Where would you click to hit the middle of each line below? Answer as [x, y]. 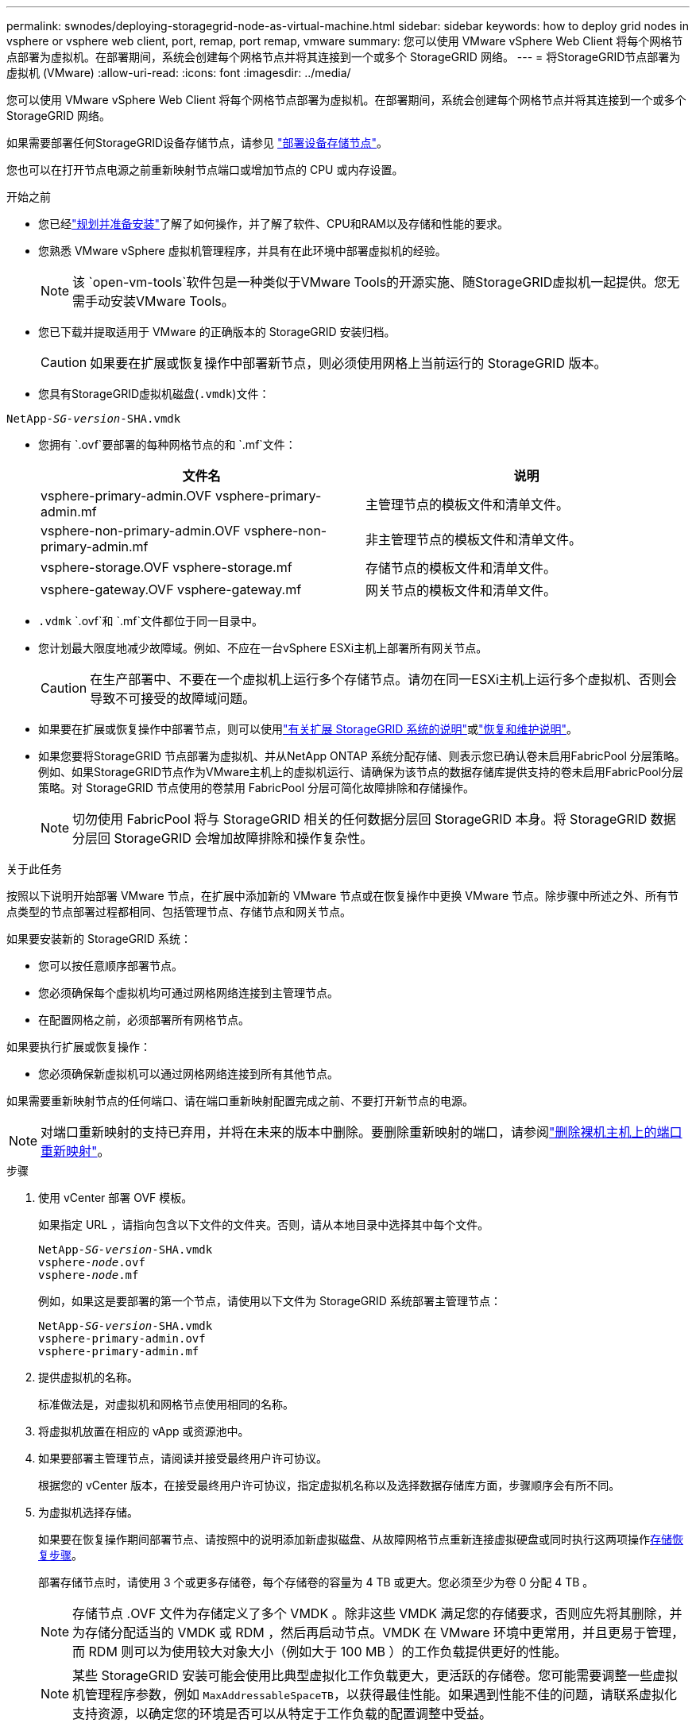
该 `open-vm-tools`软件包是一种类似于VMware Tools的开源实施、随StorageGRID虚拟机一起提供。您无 [376, 282]
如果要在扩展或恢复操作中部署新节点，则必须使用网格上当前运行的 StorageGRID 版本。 [348, 363]
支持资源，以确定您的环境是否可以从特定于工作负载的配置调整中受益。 [282, 1713]
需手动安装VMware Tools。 [153, 301]
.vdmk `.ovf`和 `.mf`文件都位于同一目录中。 [151, 621]
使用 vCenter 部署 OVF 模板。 [116, 1198]
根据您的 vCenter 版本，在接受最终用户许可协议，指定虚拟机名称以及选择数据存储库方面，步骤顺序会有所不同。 [329, 1485]
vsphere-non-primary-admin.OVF [141, 531]
